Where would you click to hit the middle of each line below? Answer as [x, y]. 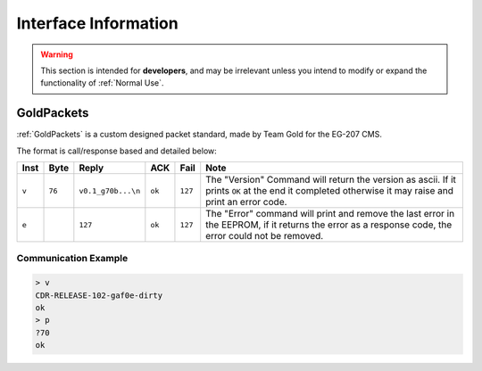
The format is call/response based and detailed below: [117, 151]
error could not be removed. [265, 236]
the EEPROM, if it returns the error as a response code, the [329, 225]
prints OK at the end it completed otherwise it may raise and [330, 191]
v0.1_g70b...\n [110, 190]
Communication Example [72, 259]
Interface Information [97, 23]
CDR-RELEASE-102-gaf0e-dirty [99, 295]
